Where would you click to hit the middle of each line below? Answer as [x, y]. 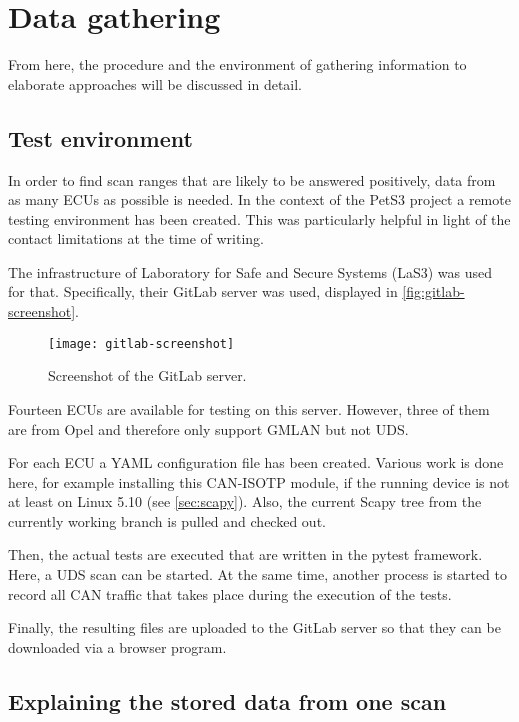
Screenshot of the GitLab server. [147, 375]
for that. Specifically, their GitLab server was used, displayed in [203, 291]
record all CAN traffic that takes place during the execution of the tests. [230, 593]
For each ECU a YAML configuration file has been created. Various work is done [256, 462]
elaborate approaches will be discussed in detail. [155, 83]
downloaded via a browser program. [117, 646]
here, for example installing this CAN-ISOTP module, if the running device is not [259, 481]
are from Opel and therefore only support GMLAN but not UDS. [208, 428]
